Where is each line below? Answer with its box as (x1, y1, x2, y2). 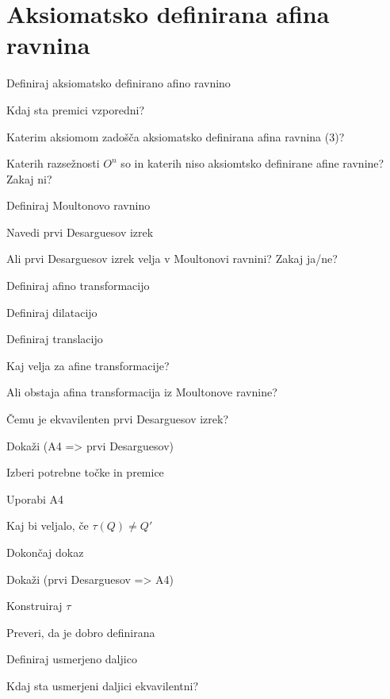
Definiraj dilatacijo (6, 303, 97, 320)
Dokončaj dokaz (6, 544, 84, 560)
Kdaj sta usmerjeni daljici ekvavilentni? (6, 677, 199, 693)
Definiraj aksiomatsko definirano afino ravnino (6, 75, 231, 91)
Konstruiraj (6, 597, 63, 614)
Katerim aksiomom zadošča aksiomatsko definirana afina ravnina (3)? (6, 128, 345, 145)
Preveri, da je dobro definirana (6, 624, 155, 640)
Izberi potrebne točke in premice (6, 464, 164, 481)
